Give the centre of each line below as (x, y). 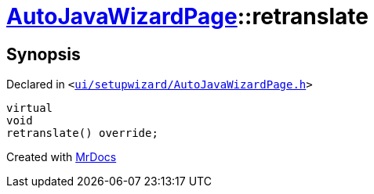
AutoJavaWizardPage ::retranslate (187, 16)
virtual (30, 108)
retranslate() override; (82, 133)
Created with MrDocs (62, 157)
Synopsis (44, 54)
